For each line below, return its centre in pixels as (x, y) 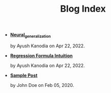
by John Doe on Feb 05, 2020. (42, 85)
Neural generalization (30, 35)
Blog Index (83, 9)
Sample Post (24, 75)
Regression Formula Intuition (41, 55)
